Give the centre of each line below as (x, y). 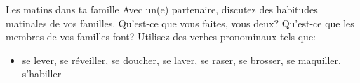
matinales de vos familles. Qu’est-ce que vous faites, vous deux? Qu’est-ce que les (180, 23)
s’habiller (42, 74)
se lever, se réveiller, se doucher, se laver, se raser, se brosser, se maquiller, (181, 60)
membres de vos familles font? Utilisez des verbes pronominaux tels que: (161, 37)
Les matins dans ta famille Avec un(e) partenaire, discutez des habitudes (162, 9)
